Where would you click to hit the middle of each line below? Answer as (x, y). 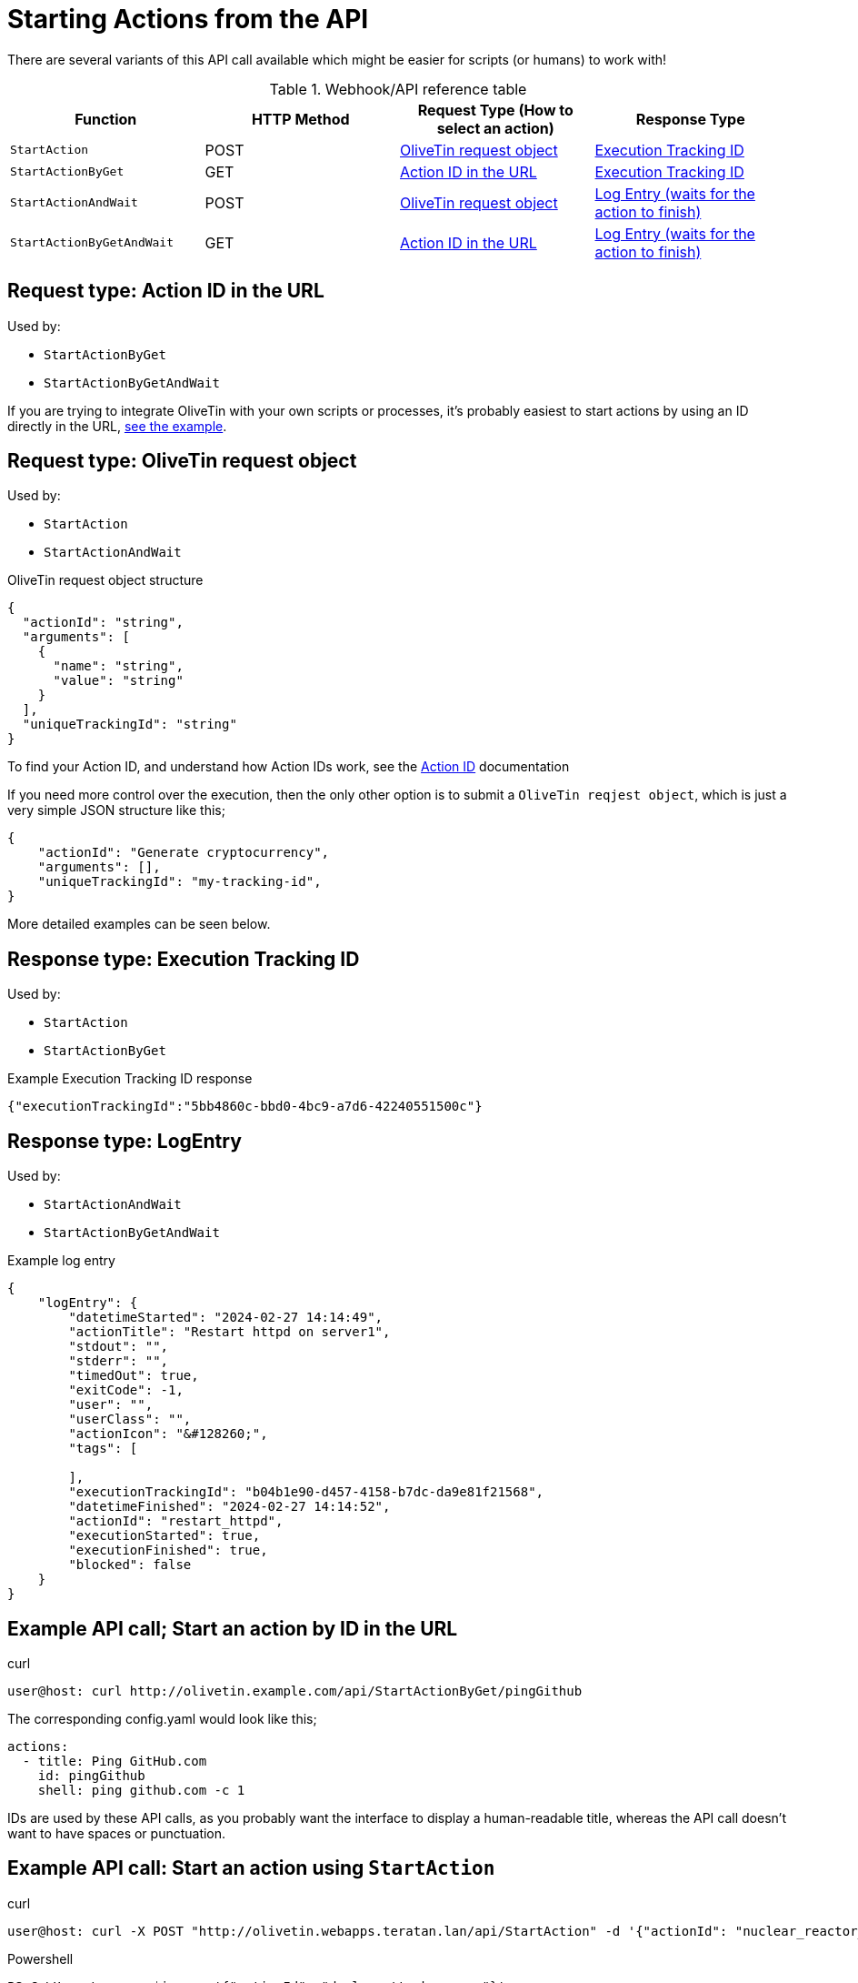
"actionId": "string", (103, 623)
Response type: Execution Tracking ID (184, 959)
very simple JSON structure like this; (116, 810)
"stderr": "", (119, 1361)
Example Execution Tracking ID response (130, 1079)
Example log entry (61, 1261)
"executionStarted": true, (165, 1536)
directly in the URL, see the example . (117, 426)
